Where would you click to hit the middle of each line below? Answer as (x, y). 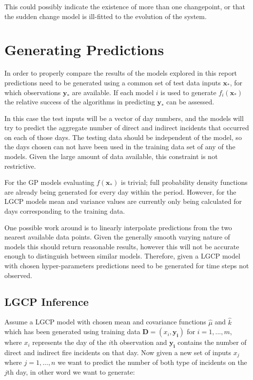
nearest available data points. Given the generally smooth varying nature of (117, 237)
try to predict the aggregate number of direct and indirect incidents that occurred (127, 128)
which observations (33, 92)
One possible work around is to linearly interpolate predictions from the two (118, 227)
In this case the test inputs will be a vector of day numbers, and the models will (124, 118)
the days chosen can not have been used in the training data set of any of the (120, 147)
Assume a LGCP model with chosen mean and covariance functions (105, 322)
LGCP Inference (47, 301)
